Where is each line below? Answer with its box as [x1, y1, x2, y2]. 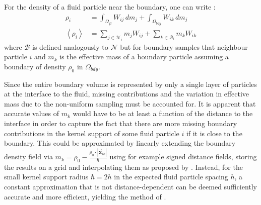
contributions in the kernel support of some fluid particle [4, 128, 179, 138]
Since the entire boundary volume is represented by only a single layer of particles [4, 78, 257, 89]
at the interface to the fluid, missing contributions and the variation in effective [4, 88, 249, 99]
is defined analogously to [32, 41, 108, 52]
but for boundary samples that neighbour [120, 41, 248, 52]
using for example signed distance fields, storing [109, 151, 257, 162]
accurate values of [4, 108, 59, 119]
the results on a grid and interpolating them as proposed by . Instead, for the [4, 161, 243, 172]
